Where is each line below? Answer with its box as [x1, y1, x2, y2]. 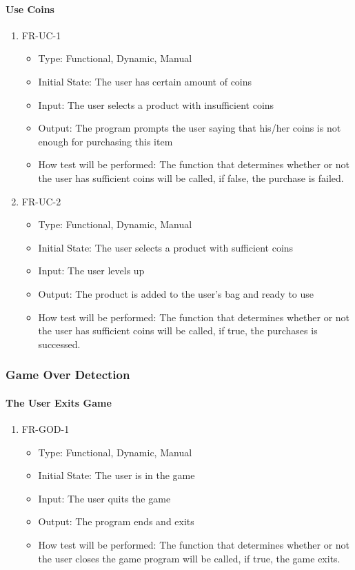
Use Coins [6, 1, 54, 16]
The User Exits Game [6, 395, 112, 409]
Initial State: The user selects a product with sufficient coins [38, 240, 294, 254]
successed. [38, 336, 81, 351]
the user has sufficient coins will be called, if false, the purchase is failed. [38, 170, 344, 185]
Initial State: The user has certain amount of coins [38, 74, 252, 88]
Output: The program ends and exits [38, 514, 194, 529]
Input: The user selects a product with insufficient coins [38, 97, 274, 112]
